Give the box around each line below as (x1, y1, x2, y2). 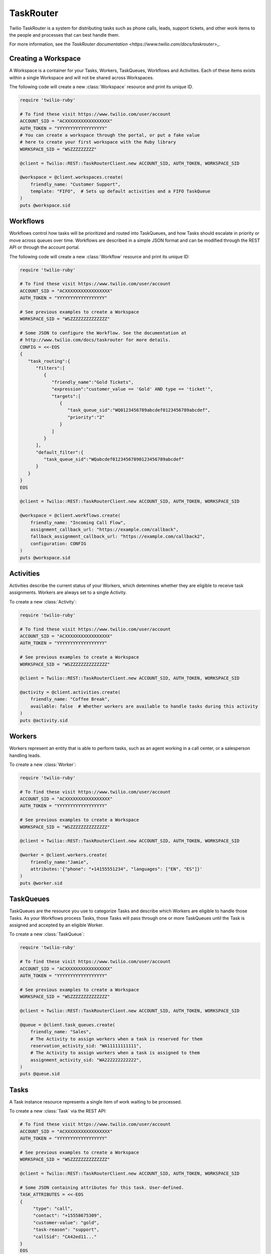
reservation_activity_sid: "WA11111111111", (30, 1043, 142, 1048)
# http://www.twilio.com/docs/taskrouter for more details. (20, 337, 171, 343)
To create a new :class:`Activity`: (9, 598, 77, 604)
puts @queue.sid (20, 1071, 60, 1077)
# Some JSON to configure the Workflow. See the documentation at (20, 330, 187, 336)
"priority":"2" (67, 414, 105, 420)
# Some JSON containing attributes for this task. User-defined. (20, 1184, 184, 1190)
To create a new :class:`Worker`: (9, 761, 76, 767)
